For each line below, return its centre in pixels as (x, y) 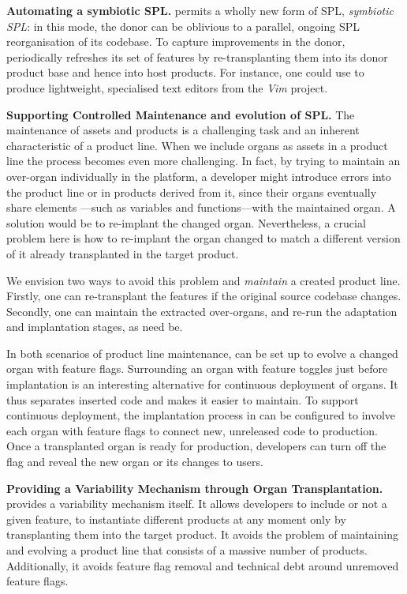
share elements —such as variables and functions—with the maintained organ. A (201, 207)
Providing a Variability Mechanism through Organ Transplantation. (195, 488)
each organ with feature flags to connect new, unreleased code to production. (192, 430)
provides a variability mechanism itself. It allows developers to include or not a (197, 504)
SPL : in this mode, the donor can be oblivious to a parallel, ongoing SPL (183, 26)
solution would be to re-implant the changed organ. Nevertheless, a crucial (186, 222)
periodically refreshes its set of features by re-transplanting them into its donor (197, 56)
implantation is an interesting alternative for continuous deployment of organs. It (202, 384)
